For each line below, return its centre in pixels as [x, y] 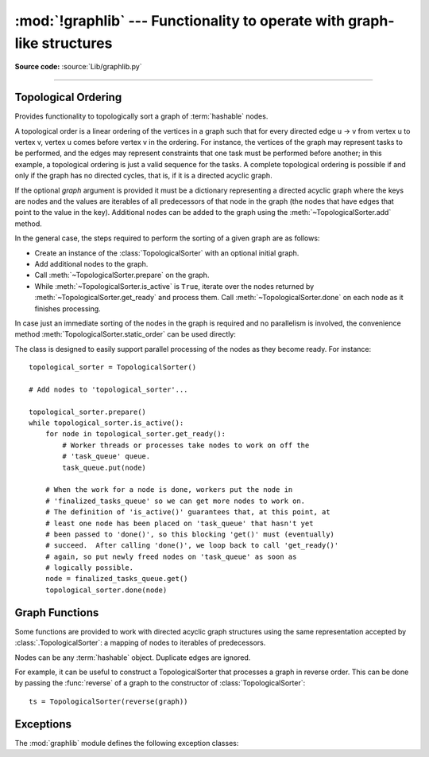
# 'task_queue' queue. [106, 457]
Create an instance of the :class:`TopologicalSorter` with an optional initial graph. [167, 253]
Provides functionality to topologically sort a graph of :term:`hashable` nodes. [141, 116]
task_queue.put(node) [104, 467]
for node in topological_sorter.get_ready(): [135, 434]
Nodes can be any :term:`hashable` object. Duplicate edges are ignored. [133, 657]
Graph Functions [57, 613]
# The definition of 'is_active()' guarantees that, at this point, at [187, 512]
